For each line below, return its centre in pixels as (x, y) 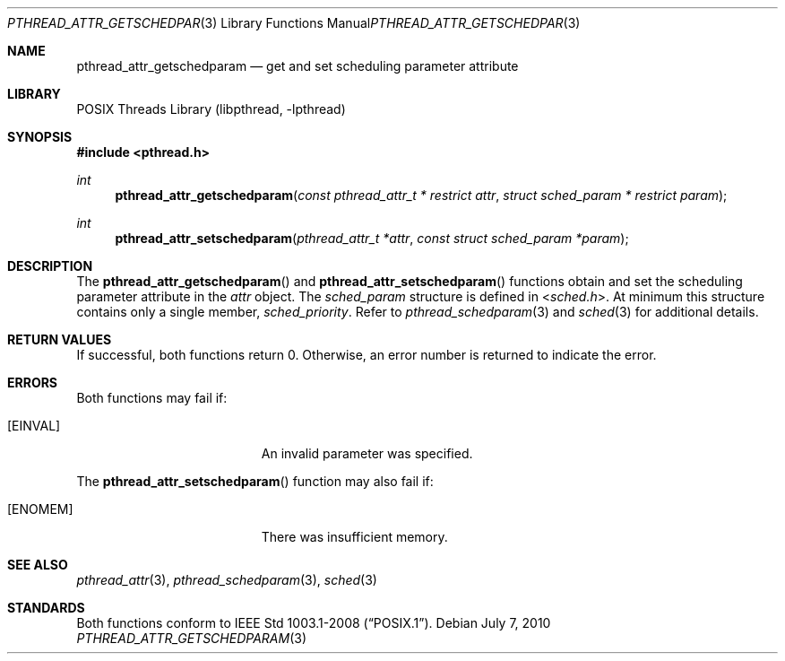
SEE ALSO (38, 565)
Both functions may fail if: (152, 398)
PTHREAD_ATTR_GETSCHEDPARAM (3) (191, 638)
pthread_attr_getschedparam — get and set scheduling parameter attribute (298, 66)
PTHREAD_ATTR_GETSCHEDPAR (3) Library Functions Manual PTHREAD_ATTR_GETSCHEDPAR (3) (294, 23)
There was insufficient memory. (354, 537)
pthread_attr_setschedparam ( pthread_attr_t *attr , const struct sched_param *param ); (372, 238)
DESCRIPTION (50, 266)
